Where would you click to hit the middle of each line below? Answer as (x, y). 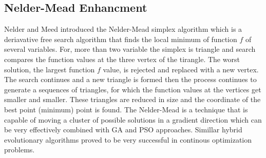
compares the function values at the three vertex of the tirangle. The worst (122, 59)
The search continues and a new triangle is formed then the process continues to (130, 79)
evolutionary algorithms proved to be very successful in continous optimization (128, 139)
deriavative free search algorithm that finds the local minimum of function (121, 39)
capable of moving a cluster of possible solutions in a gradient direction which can (133, 119)
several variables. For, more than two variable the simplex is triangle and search (130, 49)
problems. (20, 150)
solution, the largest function (50, 69)
